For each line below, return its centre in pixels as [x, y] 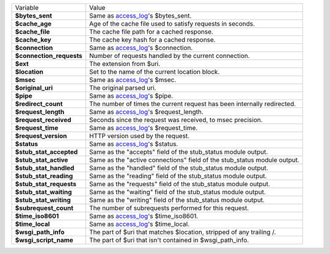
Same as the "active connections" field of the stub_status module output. [194, 160]
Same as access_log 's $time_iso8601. [144, 216]
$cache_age [33, 24]
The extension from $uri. [125, 64]
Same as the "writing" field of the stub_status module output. [177, 200]
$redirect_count [39, 104]
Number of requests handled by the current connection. [169, 56]
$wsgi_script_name [44, 240]
